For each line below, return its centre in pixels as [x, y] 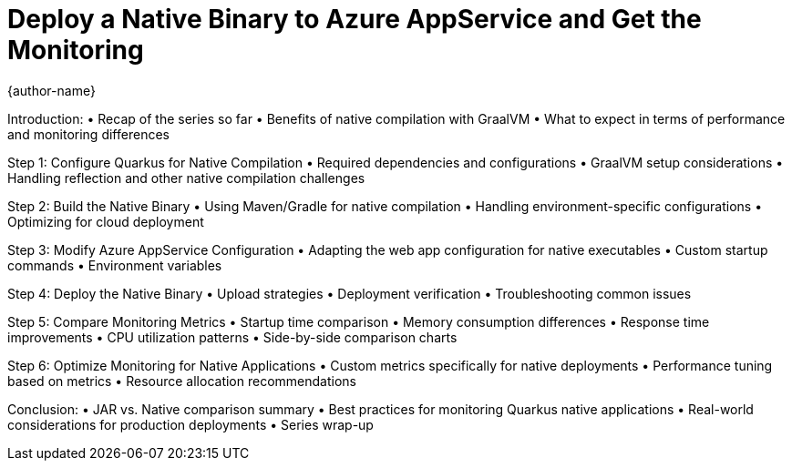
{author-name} [51, 90]
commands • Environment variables [115, 265]
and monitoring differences [88, 134]
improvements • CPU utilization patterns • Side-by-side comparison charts [232, 337]
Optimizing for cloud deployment [106, 221]
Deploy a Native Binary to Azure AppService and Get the [355, 19]
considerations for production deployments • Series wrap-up [190, 424]
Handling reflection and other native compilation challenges [186, 178]
